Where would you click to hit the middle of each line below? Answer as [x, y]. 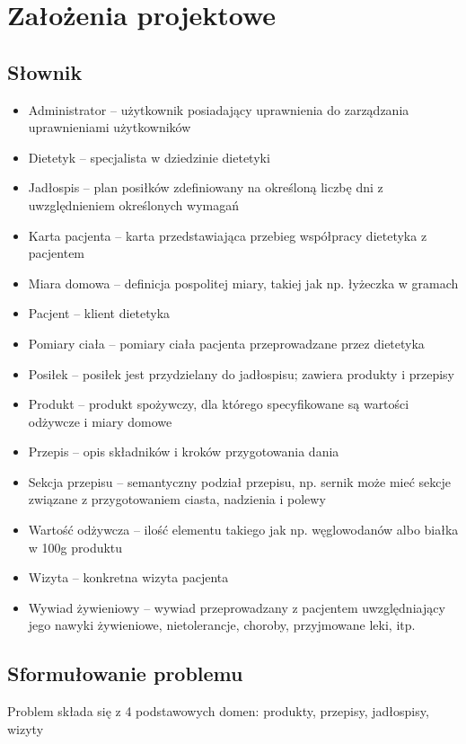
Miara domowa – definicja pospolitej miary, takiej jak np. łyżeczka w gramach [243, 283]
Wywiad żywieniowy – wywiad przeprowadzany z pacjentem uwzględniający [237, 607]
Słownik [45, 71]
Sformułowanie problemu [125, 673]
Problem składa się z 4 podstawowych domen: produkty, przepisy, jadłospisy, [218, 711]
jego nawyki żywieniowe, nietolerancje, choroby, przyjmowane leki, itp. [222, 625]
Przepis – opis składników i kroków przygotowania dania [184, 452]
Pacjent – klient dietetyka [99, 313]
